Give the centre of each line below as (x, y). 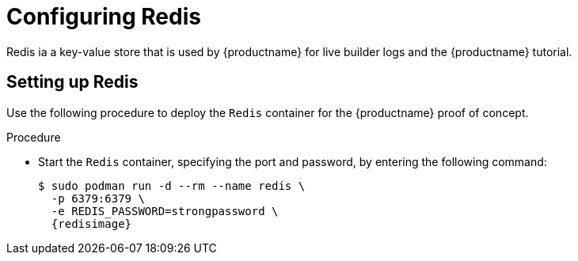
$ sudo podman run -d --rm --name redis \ (172, 185)
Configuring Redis (104, 17)
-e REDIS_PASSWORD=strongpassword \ (165, 211)
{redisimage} (91, 223)
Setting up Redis (72, 82)
